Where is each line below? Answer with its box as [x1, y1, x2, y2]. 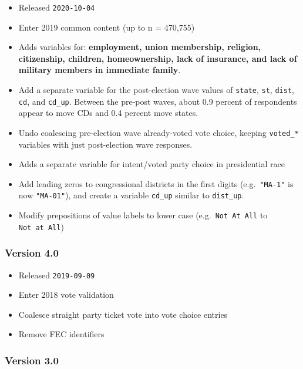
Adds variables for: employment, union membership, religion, [18, 41, 261, 53]
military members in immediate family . [18, 64, 181, 76]
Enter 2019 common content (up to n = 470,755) [18, 21, 195, 33]
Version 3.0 [5, 353, 59, 367]
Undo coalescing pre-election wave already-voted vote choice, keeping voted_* [18, 126, 299, 138]
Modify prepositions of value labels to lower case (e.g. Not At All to [18, 209, 268, 221]
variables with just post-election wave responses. [18, 138, 193, 150]
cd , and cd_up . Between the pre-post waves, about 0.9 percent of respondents [18, 95, 297, 107]
